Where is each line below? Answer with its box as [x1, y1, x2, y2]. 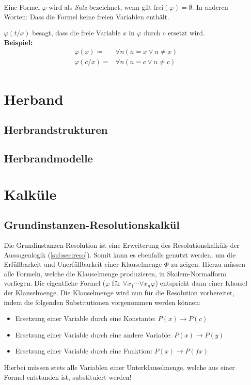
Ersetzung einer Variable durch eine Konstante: [15, 313, 156, 323]
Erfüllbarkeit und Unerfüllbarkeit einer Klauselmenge [4, 259, 162, 269]
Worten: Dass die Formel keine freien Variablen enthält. [4, 11, 169, 21]
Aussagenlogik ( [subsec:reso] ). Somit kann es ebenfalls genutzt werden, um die [4, 249, 236, 259]
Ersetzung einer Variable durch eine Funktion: [15, 346, 153, 356]
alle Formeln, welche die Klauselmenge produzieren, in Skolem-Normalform [4, 268, 226, 278]
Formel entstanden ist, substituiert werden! [4, 371, 132, 382]
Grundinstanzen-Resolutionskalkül [4, 217, 180, 232]
